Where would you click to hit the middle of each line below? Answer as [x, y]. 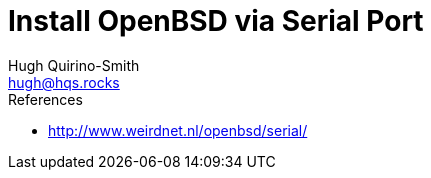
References [45, 99]
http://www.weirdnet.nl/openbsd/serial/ [178, 130]
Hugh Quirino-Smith [74, 65]
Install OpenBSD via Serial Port [216, 21]
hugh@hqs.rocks [64, 82]
